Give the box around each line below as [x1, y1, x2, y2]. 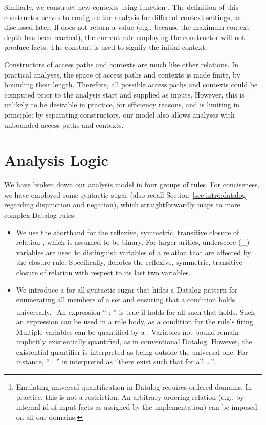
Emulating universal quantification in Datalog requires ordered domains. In [16, 381, 252, 392]
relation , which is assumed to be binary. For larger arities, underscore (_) [16, 237, 250, 247]
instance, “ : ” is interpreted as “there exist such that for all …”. [16, 356, 215, 367]
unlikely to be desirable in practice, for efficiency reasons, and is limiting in [4, 99, 240, 110]
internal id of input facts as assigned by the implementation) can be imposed [16, 401, 257, 412]
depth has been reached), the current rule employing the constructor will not [4, 31, 245, 42]
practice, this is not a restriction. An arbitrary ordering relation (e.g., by [16, 391, 244, 402]
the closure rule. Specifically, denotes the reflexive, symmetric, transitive [16, 257, 242, 267]
